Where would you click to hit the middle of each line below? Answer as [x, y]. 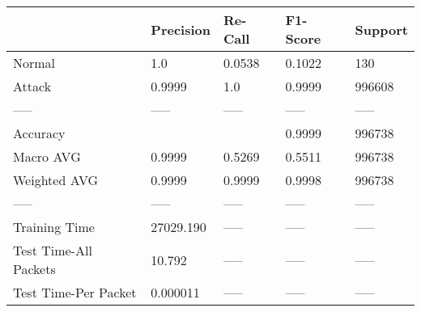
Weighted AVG [56, 180]
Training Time [54, 227]
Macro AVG [47, 156]
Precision [181, 29]
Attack [32, 86]
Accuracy [39, 133]
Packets [34, 269]
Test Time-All [53, 250]
